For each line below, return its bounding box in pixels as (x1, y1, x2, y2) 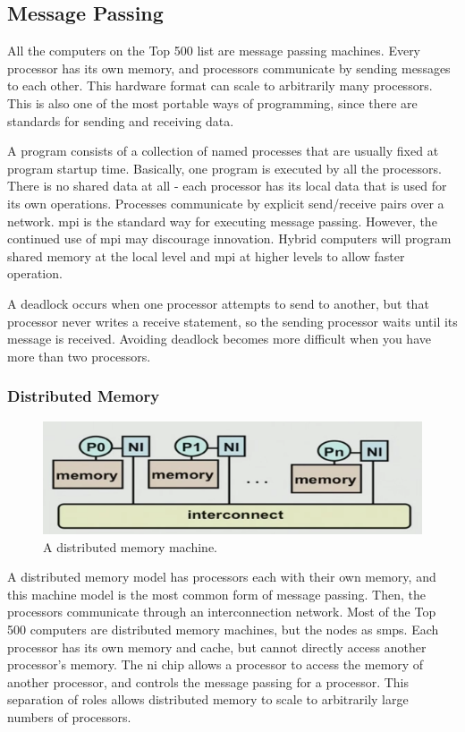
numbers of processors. (7, 708, 131, 727)
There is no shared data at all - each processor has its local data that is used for (7, 176, 447, 195)
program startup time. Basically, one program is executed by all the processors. (7, 158, 442, 177)
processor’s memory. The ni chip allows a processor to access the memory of (7, 655, 424, 674)
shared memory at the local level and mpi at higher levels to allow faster (7, 246, 405, 265)
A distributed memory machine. (43, 537, 217, 556)
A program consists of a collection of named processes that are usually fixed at (7, 141, 439, 160)
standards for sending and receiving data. (7, 111, 234, 130)
